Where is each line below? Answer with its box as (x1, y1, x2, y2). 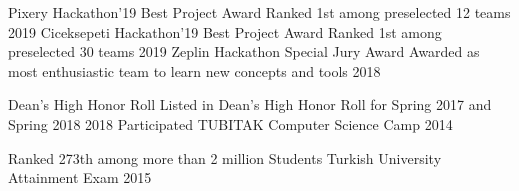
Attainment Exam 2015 (8, 167, 152, 188)
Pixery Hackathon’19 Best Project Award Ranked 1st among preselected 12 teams (8, 2, 511, 22)
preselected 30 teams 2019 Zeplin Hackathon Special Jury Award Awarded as (8, 41, 480, 62)
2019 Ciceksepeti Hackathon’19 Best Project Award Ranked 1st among (8, 21, 442, 42)
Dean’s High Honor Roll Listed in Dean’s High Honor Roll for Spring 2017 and (8, 94, 492, 115)
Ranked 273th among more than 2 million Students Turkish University (8, 147, 442, 168)
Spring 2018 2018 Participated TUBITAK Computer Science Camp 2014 (8, 113, 453, 134)
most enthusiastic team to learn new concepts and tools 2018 (8, 60, 381, 81)
